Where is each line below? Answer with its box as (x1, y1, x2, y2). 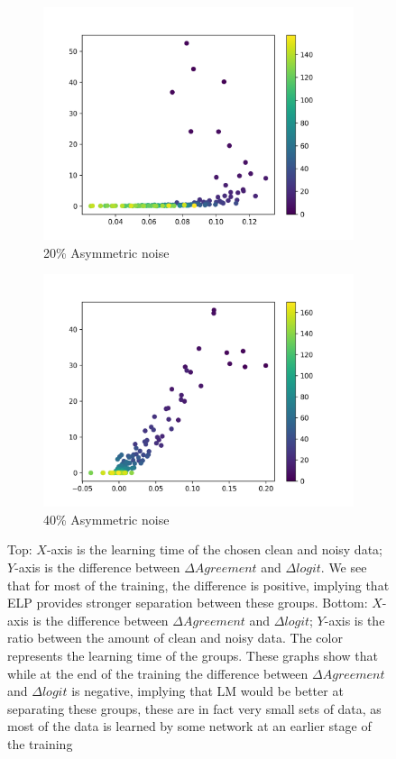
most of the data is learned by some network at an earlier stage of (7, 717, 372, 736)
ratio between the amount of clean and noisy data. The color (7, 628, 343, 647)
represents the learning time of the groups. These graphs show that (7, 645, 378, 664)
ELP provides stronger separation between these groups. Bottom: (7, 593, 368, 612)
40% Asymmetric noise (43, 509, 170, 528)
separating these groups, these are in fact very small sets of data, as (7, 699, 382, 718)
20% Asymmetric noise (43, 242, 170, 261)
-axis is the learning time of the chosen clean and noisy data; (46, 540, 382, 559)
